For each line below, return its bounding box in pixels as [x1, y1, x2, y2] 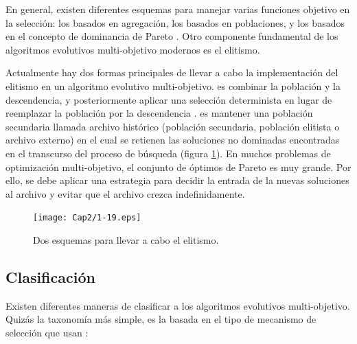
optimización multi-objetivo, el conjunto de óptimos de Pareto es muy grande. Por [5, 159, 352, 174]
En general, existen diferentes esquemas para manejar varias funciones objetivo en [5, 2, 350, 16]
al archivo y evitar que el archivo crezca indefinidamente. [5, 186, 245, 200]
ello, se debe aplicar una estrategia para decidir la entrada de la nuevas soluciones [5, 173, 349, 187]
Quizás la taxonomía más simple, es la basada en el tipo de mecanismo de [5, 312, 316, 326]
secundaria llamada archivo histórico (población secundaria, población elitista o [5, 119, 340, 133]
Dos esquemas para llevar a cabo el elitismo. [33, 232, 219, 246]
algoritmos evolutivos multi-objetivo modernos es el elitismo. [5, 42, 260, 56]
